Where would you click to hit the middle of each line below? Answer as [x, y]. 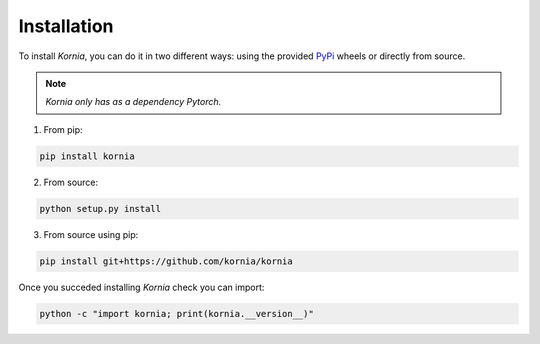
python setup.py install [100, 208]
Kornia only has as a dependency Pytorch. [133, 102]
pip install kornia [87, 156]
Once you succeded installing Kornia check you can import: [141, 287]
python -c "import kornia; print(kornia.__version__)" [176, 313]
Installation [66, 26]
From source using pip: [91, 234]
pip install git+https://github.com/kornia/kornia [166, 261]
